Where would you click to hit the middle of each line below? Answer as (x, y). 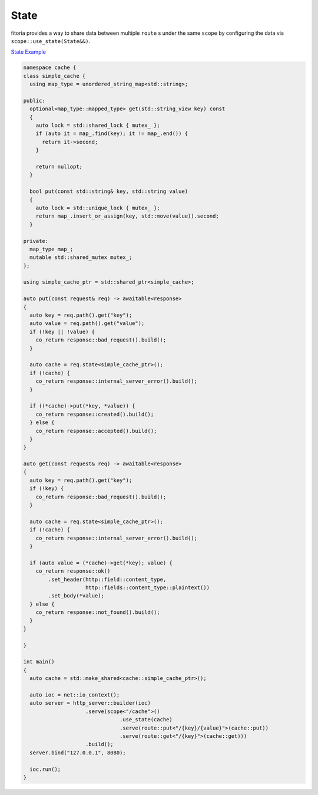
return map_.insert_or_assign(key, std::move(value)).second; (127, 216)
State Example (29, 52)
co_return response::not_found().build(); (98, 612)
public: (34, 101)
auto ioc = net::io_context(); (75, 695)
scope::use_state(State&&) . (51, 41)
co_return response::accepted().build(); (96, 431)
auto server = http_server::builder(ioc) (90, 703)
